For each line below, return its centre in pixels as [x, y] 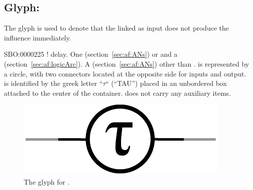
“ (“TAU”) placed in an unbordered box [166, 83]
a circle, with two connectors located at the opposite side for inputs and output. [125, 73]
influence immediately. [38, 37]
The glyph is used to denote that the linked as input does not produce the [116, 28]
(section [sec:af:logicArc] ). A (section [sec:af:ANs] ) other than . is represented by [126, 63]
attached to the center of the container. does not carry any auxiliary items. [118, 93]
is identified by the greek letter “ [53, 83]
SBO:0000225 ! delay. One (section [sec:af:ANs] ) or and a [91, 54]
